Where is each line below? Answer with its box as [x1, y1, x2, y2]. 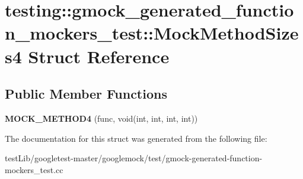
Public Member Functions [5, 84, 167, 103]
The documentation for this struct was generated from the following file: [5, 132, 267, 144]
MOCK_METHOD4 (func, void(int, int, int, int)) [5, 112, 198, 124]
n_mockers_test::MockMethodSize [5, 21, 299, 45]
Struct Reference [28, 44, 170, 68]
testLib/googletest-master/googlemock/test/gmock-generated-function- [5, 152, 263, 164]
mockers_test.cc [5, 163, 63, 175]
